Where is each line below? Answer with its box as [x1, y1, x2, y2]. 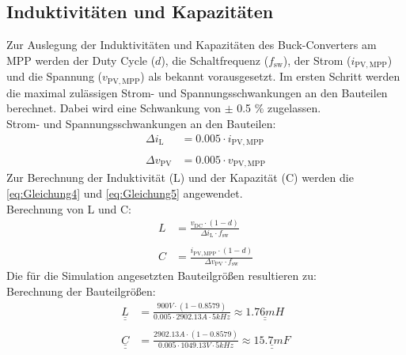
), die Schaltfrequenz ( [161, 51, 269, 68]
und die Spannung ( [6, 68, 102, 85]
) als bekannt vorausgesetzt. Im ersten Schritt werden [140, 68, 400, 85]
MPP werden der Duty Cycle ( [6, 51, 156, 68]
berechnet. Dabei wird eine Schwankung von [6, 100, 221, 116]
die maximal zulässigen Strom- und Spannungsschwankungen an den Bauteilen [6, 84, 388, 100]
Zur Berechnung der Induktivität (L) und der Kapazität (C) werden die [6, 169, 354, 186]
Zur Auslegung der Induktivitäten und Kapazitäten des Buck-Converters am [6, 36, 377, 53]
